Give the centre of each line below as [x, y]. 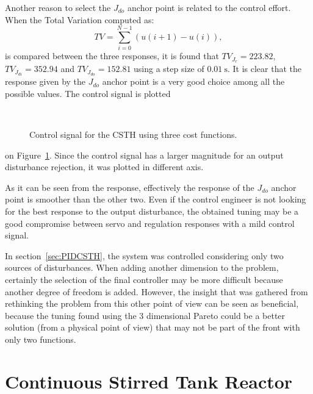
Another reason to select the [58, 7]
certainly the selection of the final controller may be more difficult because [144, 279]
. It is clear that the [264, 69]
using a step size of [169, 69]
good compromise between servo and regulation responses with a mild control [150, 223]
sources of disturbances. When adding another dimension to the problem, [142, 267]
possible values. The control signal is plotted [88, 93]
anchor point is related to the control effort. [209, 7]
